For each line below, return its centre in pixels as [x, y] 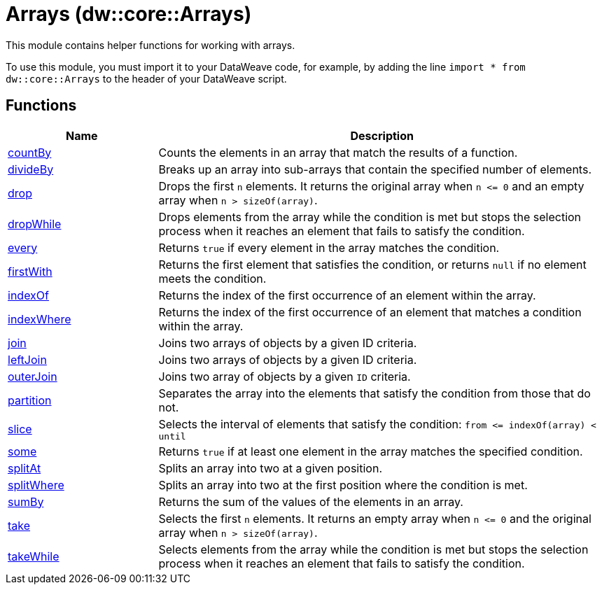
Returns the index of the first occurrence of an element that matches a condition [370, 312]
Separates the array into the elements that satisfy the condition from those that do [374, 393]
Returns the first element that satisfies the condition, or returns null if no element [372, 264]
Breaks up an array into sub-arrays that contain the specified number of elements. [375, 169]
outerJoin [33, 376]
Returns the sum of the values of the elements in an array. [311, 501]
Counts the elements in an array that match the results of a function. [338, 152]
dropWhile [35, 224]
